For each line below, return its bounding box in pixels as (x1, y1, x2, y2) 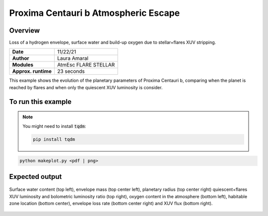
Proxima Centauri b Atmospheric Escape (9, 7, 180, 18)
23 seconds (57, 68, 85, 75)
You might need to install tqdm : (22, 123, 86, 129)
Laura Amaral (57, 55, 89, 62)
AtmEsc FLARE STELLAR (57, 61, 115, 68)
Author (12, 55, 29, 62)
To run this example (9, 97, 72, 106)
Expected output (9, 172, 62, 181)
